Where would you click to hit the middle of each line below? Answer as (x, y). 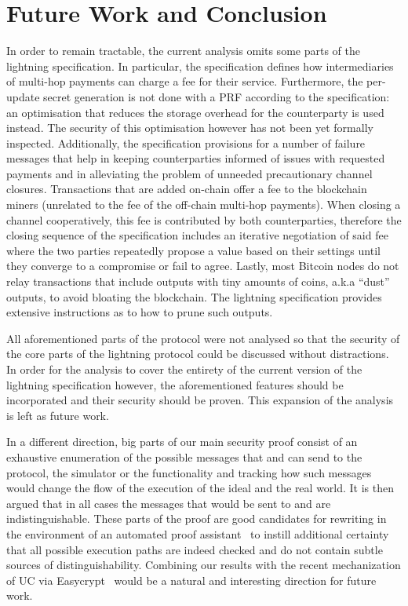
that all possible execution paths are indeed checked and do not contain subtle (195, 549)
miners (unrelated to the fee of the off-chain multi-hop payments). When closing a (204, 204)
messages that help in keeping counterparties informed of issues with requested (196, 158)
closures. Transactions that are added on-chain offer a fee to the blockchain (187, 189)
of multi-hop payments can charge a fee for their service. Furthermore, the (185, 81)
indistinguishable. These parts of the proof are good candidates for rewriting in (197, 518)
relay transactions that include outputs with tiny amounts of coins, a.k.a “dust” (198, 281)
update (23, 96)
